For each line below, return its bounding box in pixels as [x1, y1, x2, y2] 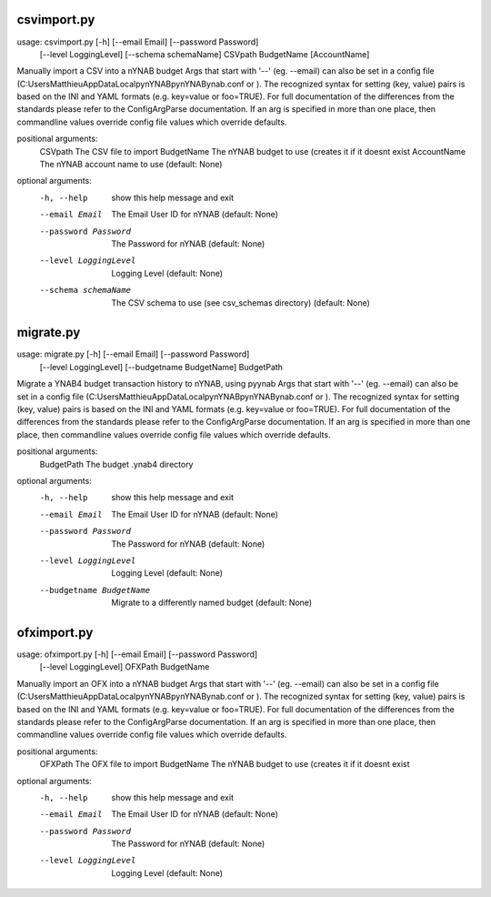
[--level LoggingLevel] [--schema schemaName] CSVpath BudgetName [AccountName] [39, 48, 370, 59]
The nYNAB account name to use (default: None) [39, 159, 223, 170]
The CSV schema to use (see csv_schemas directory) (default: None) [111, 297, 370, 308]
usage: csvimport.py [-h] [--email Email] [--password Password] [16, 36, 259, 47]
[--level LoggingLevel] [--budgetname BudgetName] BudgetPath [39, 361, 284, 372]
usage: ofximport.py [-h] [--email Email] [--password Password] [16, 649, 258, 660]
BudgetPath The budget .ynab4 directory [39, 459, 194, 469]
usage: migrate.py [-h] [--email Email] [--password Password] [16, 348, 250, 359]
